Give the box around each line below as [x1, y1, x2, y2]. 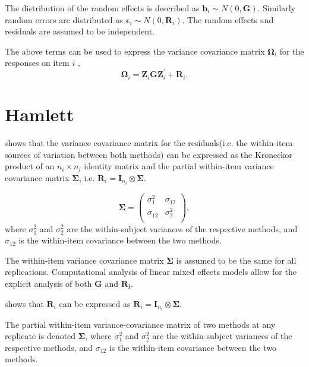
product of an [5, 160, 55, 172]
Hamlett [5, 102, 74, 126]
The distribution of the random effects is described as [5, 2, 200, 14]
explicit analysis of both [5, 277, 92, 289]
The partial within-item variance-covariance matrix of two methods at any [5, 318, 276, 330]
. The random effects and [182, 13, 274, 26]
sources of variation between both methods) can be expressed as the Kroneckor [5, 148, 292, 160]
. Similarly [257, 2, 295, 14]
